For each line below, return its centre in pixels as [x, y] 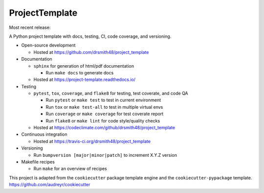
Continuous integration [44, 134]
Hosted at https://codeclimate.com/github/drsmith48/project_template [104, 128]
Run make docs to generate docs [80, 72]
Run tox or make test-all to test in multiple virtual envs [104, 107]
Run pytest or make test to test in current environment [103, 100]
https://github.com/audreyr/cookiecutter [50, 185]
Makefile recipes [38, 162]
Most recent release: [30, 27]
